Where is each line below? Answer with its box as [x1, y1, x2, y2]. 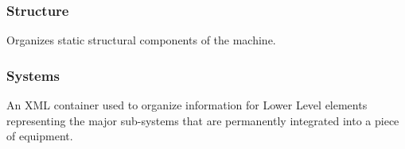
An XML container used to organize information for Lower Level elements [6, 97, 368, 113]
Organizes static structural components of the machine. [6, 32, 276, 48]
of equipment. [6, 128, 73, 144]
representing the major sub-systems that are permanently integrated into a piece [6, 112, 399, 128]
